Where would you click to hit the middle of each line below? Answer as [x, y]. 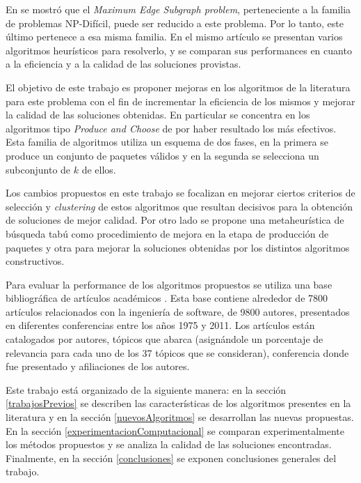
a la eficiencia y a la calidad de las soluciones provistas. [123, 64]
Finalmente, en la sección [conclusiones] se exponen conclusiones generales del [171, 458]
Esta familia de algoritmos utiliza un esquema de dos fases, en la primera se [167, 142]
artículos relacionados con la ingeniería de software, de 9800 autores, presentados [178, 311]
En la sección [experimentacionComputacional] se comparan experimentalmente [175, 430]
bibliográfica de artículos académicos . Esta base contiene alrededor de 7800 [167, 298]
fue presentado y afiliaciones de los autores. [98, 366]
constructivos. [35, 261]
